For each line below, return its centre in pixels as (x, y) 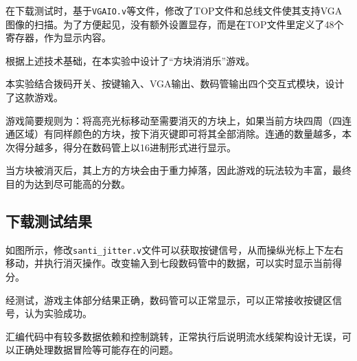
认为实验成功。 (58, 313)
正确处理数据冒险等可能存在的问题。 (96, 350)
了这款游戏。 (34, 97)
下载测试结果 (49, 220)
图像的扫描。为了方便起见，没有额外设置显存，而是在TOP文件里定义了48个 (175, 24)
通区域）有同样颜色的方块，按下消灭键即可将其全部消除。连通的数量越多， (174, 134)
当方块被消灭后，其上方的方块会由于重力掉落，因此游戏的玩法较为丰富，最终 (178, 170)
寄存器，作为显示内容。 (58, 37)
